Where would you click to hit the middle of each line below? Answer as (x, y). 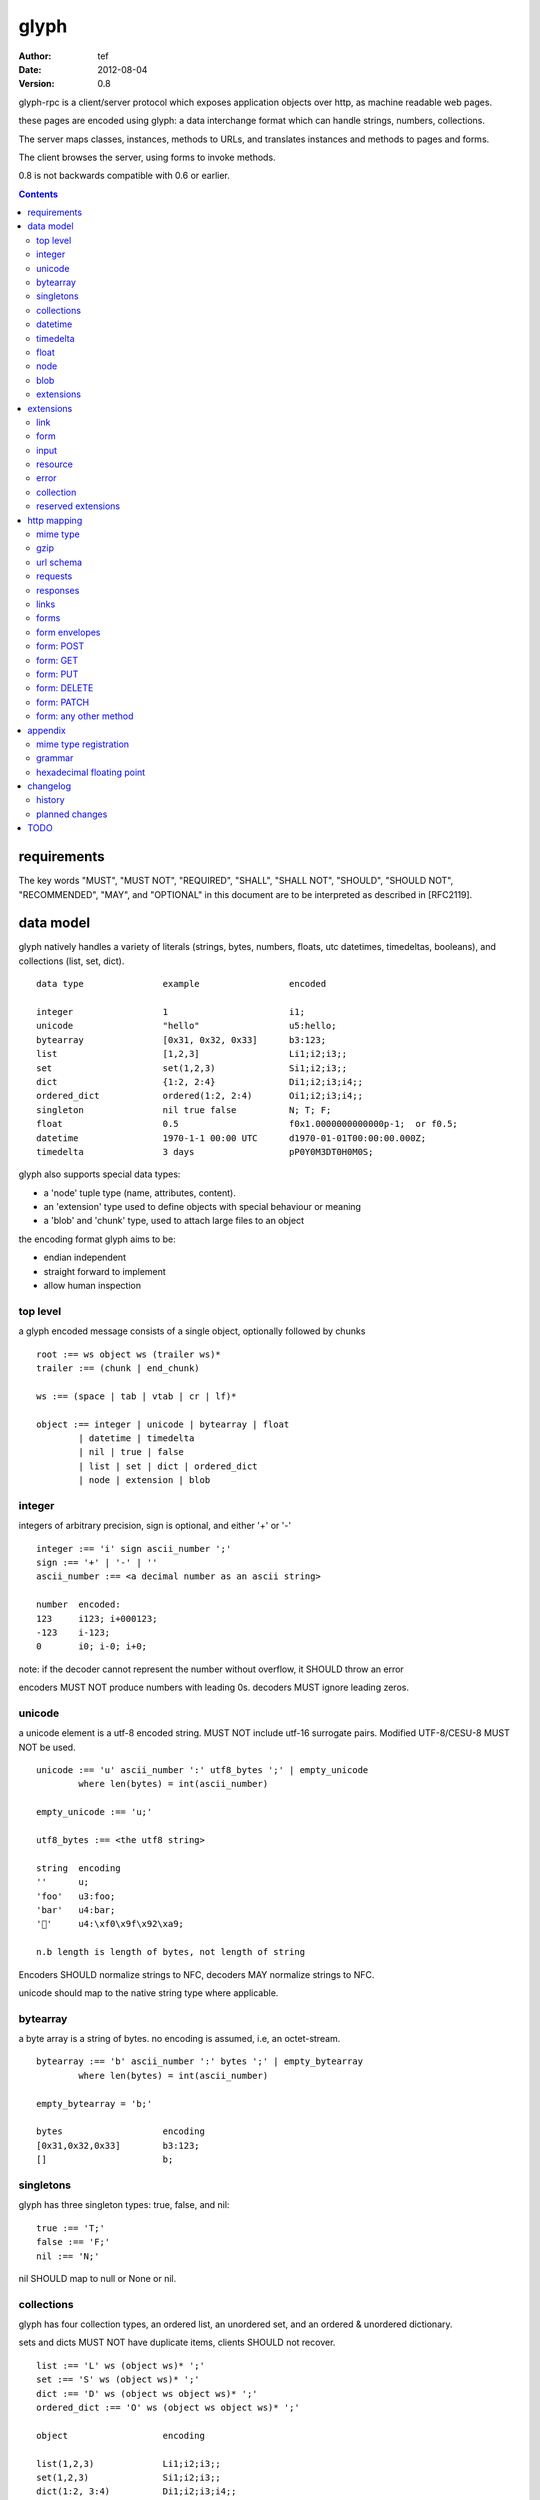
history (50, 800)
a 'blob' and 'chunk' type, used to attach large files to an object (174, 1221)
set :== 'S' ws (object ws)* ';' (118, 2379)
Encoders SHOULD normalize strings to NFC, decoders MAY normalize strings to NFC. (196, 1974)
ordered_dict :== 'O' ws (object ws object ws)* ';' (168, 2407)
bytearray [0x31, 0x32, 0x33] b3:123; (181, 1039)
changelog (49, 786)
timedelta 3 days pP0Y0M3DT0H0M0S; (205, 1151)
